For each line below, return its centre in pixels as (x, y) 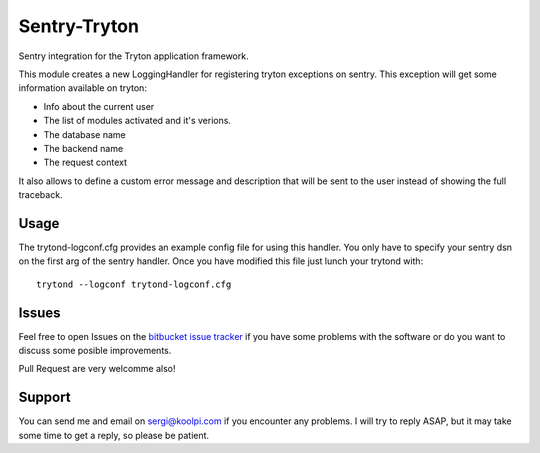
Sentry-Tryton (79, 26)
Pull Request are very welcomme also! (97, 369)
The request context (85, 162)
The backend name (83, 148)
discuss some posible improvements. (95, 351)
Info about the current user (99, 106)
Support (44, 397)
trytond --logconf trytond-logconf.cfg (134, 284)
